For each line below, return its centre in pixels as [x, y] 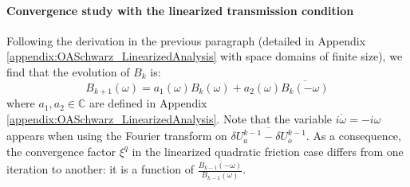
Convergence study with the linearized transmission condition [180, 10]
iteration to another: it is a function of [101, 169]
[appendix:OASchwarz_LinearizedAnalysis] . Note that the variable [170, 118]
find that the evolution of [68, 71]
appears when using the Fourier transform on [117, 136]
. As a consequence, [353, 136]
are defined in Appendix [148, 103]
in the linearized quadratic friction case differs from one [268, 151]
